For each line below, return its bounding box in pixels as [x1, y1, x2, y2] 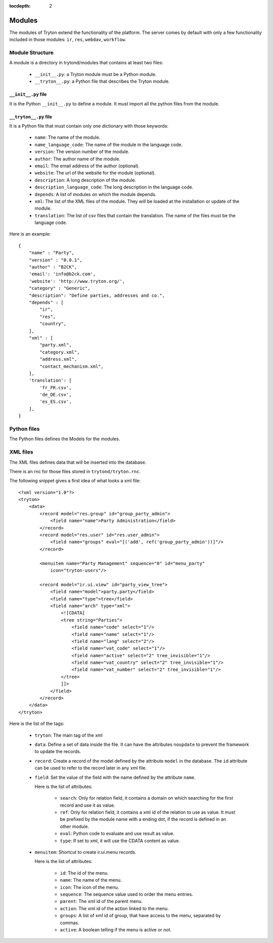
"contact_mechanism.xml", [39, 363, 104, 369]
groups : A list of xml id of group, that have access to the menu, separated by [60, 913, 221, 919]
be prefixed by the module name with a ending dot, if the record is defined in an [60, 816, 226, 822]
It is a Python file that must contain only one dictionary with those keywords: [9, 123, 169, 129]
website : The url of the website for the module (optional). [34, 170, 156, 176]
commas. [60, 920, 79, 926]
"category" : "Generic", [28, 285, 90, 291]
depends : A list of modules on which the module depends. [34, 191, 157, 197]
